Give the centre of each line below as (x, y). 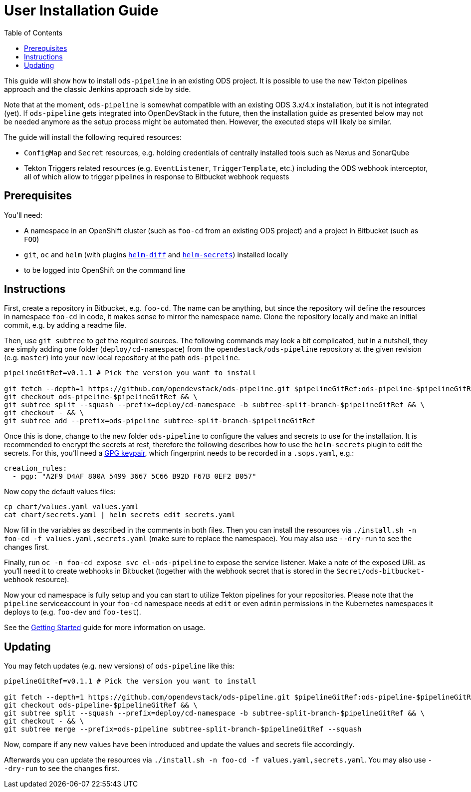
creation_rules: (36, 468)
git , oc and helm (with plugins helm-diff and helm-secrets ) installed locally (156, 254)
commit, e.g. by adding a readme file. (65, 325)
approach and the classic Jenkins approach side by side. (98, 89)
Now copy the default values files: (60, 492)
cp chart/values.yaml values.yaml (71, 507)
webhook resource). (37, 580)
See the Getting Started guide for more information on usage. (105, 628)
